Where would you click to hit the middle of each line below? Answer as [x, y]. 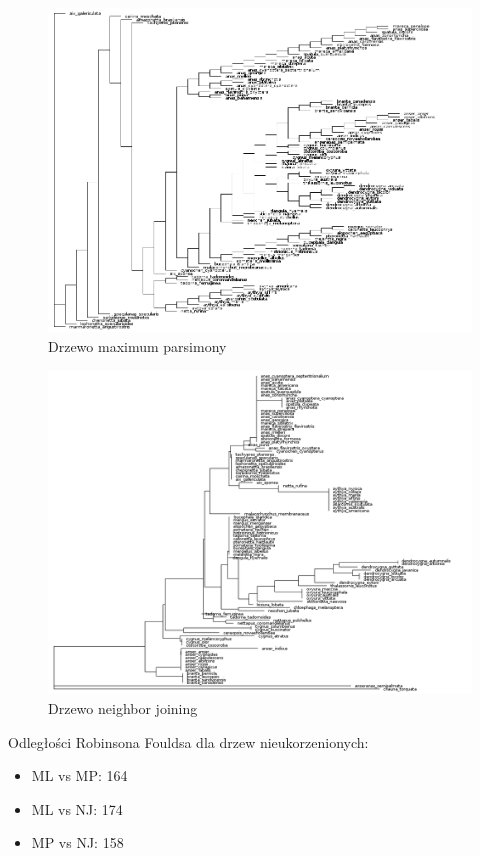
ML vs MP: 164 [79, 775]
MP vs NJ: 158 [77, 842]
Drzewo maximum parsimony [137, 346]
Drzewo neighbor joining [123, 708]
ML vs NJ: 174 [77, 808]
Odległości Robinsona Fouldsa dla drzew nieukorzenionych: [188, 741]
